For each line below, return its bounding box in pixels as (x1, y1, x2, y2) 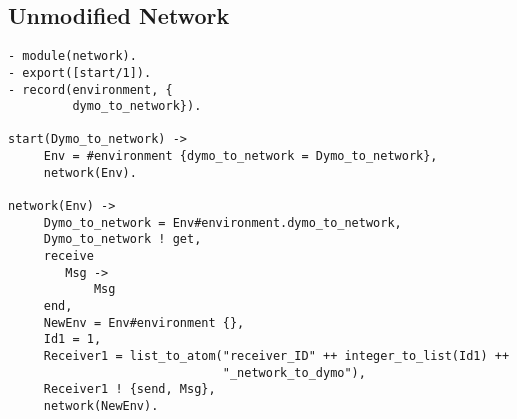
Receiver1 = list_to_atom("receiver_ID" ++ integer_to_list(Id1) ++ (43, 349, 510, 364)
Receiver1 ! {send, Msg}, (43, 382, 216, 397)
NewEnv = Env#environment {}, (43, 315, 245, 330)
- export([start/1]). (8, 65, 152, 80)
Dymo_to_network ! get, (43, 232, 202, 247)
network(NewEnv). (43, 398, 159, 413)
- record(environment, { (8, 82, 173, 97)
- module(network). (8, 49, 137, 64)
